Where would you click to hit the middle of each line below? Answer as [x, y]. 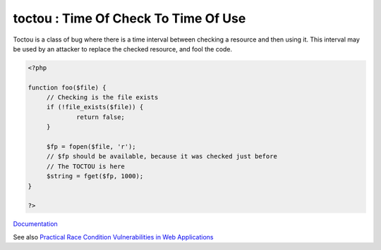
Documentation [35, 224]
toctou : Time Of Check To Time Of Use [129, 18]
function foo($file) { [67, 87]
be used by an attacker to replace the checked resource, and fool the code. [123, 49]
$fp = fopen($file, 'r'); [91, 147]
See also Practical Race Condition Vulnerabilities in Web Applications [113, 237]
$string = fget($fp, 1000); [95, 176]
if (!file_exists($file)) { [95, 107]
